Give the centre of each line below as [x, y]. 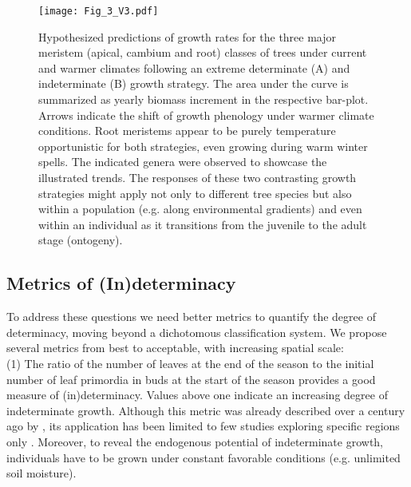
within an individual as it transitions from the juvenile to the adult [203, 224]
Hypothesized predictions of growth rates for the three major [188, 36]
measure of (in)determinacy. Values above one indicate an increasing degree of [197, 395]
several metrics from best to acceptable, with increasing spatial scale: [175, 348]
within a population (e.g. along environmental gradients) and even [200, 209]
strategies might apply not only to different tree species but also [195, 193]
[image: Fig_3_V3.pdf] [99, 11]
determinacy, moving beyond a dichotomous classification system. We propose [197, 332]
